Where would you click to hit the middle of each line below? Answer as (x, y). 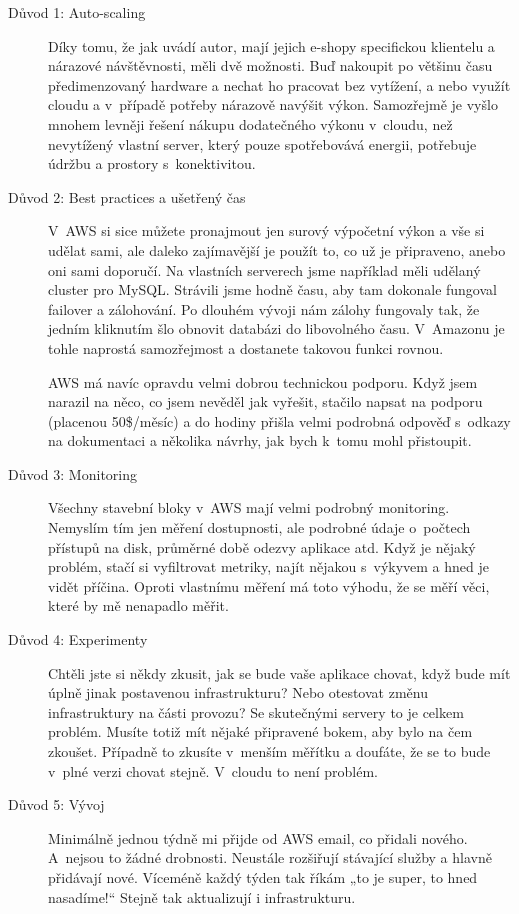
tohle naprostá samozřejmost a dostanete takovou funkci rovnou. (246, 347)
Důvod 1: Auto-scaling (77, 12)
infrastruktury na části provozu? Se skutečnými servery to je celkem (256, 711)
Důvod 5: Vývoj (56, 804)
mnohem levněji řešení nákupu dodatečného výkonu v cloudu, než (250, 123)
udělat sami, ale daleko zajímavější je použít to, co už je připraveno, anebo (277, 249)
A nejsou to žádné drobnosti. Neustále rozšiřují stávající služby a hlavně (270, 857)
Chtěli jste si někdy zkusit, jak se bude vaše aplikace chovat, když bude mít (279, 672)
